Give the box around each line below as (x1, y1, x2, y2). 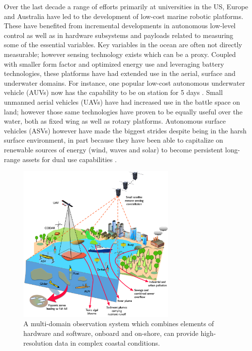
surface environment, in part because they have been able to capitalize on (4, 135, 223, 145)
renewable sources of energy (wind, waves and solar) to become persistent (4, 144, 223, 154)
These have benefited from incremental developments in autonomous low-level (4, 20, 236, 31)
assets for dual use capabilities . (22, 154, 117, 164)
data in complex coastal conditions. (54, 337, 160, 348)
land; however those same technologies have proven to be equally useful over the (4, 106, 243, 116)
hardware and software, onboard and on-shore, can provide (23, 328, 198, 338)
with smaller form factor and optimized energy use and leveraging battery (4, 58, 224, 69)
